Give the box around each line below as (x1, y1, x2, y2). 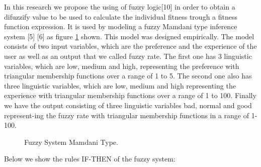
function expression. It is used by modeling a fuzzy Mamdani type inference (4, 21, 237, 32)
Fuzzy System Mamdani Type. (24, 136, 118, 147)
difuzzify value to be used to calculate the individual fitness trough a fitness (4, 11, 238, 22)
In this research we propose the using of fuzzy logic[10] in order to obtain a (4, 2, 235, 12)
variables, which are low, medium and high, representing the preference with (4, 60, 239, 71)
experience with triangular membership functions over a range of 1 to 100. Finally (4, 90, 256, 101)
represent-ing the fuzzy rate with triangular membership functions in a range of (4, 110, 249, 120)
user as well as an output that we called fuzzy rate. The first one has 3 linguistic (4, 50, 252, 61)
